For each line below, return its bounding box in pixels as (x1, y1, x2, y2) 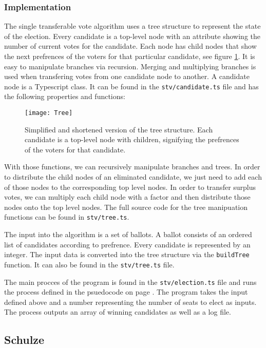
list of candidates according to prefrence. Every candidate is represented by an (4, 239, 251, 249)
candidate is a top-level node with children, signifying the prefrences (25, 134, 239, 145)
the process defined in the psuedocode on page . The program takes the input (4, 286, 248, 297)
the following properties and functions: (4, 91, 125, 102)
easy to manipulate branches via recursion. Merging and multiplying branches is (4, 61, 256, 71)
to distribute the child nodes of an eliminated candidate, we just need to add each (4, 171, 262, 182)
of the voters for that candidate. (25, 144, 126, 154)
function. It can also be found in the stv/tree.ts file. (4, 259, 175, 269)
